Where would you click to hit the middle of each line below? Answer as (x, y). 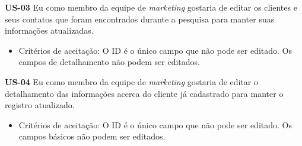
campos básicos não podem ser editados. (92, 136)
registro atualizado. (40, 105)
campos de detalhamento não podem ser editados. (109, 62)
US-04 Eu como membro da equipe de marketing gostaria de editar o (132, 81)
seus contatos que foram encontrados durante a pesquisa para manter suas (140, 19)
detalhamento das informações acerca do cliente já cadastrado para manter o (144, 93)
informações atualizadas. (49, 30)
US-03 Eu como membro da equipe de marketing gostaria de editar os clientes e (151, 7)
